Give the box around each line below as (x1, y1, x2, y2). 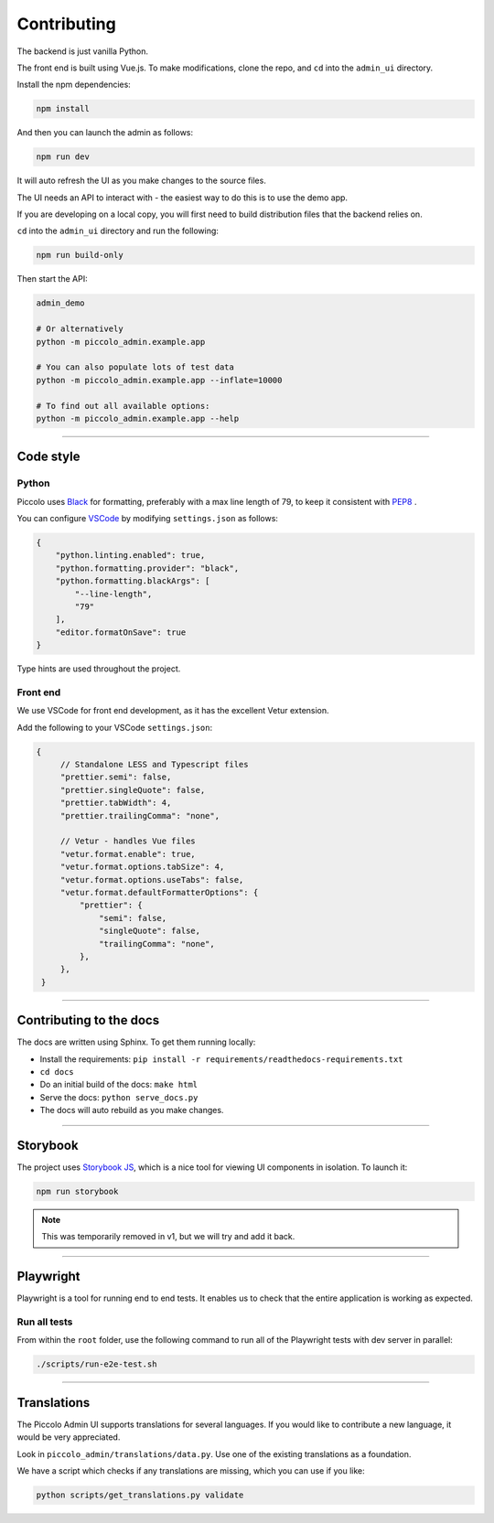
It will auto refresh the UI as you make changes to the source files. (16, 175, 267, 187)
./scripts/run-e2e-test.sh (36, 1359, 157, 1369)
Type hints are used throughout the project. (16, 663, 181, 674)
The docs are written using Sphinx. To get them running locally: (16, 1036, 256, 1047)
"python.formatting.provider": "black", (55, 563, 240, 574)
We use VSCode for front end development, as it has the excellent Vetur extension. (16, 705, 329, 716)
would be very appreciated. (16, 1432, 121, 1443)
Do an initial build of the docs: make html (39, 1079, 199, 1090)
